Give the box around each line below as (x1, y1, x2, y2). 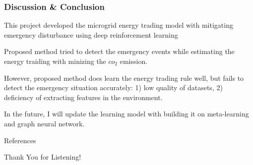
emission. (120, 56, 148, 66)
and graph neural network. (4, 118, 85, 128)
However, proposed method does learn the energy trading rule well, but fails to (4, 72, 244, 83)
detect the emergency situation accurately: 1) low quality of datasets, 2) (4, 82, 223, 93)
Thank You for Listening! (4, 152, 81, 162)
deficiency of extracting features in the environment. (4, 92, 163, 102)
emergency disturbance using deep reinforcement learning (4, 29, 178, 40)
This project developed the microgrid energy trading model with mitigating (4, 20, 233, 30)
